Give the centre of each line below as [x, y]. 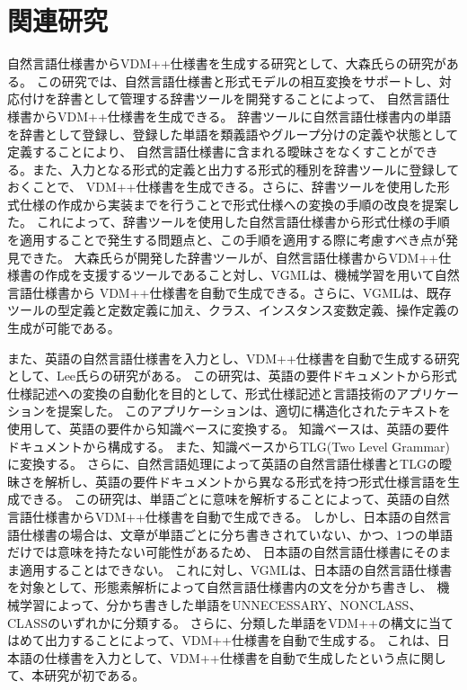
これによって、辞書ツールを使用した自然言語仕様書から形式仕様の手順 [243, 222]
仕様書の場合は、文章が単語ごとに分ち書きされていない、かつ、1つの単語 [236, 534]
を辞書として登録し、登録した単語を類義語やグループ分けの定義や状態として [233, 134]
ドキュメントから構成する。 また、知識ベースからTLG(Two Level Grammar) [229, 446]
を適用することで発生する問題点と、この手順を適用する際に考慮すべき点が [227, 240]
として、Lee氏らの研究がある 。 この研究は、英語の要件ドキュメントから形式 [232, 376]
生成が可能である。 [64, 328]
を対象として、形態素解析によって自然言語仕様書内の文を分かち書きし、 [220, 587]
